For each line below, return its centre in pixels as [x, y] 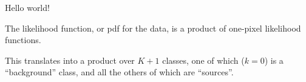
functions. [23, 40]
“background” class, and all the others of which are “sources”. [119, 72]
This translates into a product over [70, 60]
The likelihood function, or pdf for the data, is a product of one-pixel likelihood [153, 28]
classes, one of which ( [203, 60]
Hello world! [27, 7]
